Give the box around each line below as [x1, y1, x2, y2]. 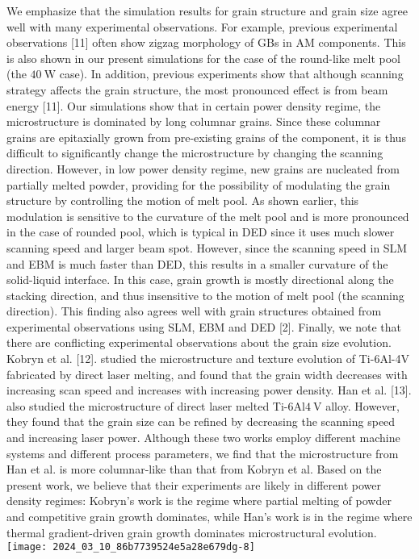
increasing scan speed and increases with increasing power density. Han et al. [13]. [6, 382, 412, 398]
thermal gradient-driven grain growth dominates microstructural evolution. [6, 524, 377, 540]
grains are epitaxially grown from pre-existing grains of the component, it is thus [6, 128, 406, 145]
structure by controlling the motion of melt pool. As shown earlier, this [6, 192, 359, 209]
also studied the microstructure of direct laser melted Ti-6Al [6, 397, 305, 414]
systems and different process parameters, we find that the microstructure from [6, 444, 399, 461]
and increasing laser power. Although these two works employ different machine [6, 429, 400, 446]
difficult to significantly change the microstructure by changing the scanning [6, 144, 383, 161]
